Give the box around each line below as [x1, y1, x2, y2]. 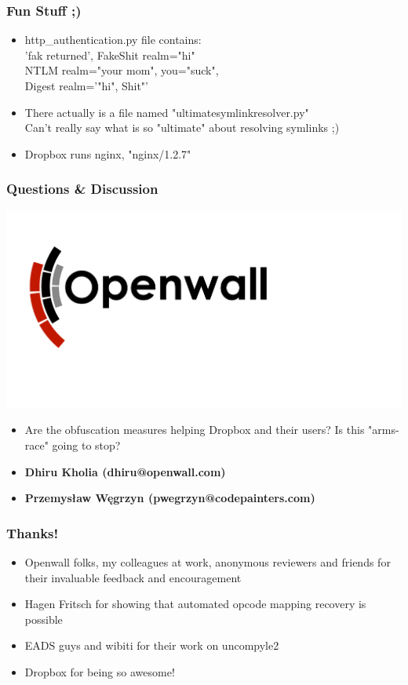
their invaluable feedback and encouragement [24, 569, 242, 585]
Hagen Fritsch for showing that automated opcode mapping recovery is [24, 596, 366, 612]
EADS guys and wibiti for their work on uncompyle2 [24, 637, 279, 654]
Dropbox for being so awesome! [24, 664, 175, 680]
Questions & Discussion [6, 179, 158, 199]
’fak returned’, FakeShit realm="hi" [24, 46, 195, 63]
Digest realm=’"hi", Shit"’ [24, 78, 149, 93]
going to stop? [52, 437, 121, 454]
